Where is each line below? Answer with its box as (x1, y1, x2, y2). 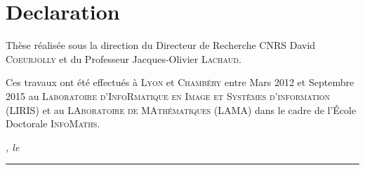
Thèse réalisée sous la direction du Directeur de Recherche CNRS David (6, 38, 316, 52)
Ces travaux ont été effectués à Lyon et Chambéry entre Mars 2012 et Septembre (6, 75, 354, 90)
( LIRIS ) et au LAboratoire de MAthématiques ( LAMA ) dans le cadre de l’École (6, 102, 357, 117)
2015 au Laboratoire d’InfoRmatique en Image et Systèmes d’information (6, 88, 331, 103)
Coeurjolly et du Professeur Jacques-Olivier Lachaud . (6, 51, 241, 66)
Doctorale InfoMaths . (6, 116, 100, 131)
